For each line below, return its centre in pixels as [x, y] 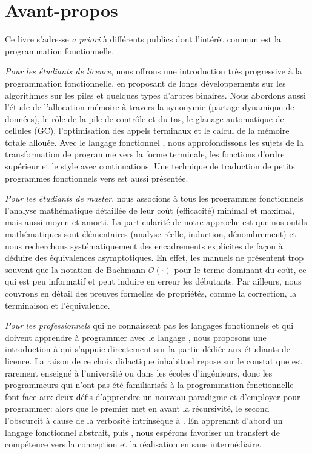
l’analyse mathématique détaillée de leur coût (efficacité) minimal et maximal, [150, 210]
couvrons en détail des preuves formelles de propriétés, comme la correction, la [151, 293]
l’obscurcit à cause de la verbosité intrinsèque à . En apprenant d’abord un [144, 420]
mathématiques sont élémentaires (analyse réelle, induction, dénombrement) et [151, 234]
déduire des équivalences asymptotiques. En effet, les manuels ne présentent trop [154, 258]
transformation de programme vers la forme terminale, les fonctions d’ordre [145, 154]
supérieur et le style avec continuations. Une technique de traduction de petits [150, 166]
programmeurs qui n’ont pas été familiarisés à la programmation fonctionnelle [149, 385]
